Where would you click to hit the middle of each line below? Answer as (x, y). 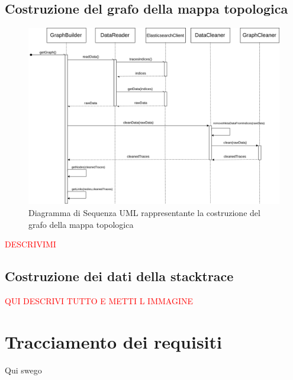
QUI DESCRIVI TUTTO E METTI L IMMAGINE (99, 300)
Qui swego (23, 370)
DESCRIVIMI (30, 244)
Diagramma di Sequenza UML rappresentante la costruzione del (144, 212)
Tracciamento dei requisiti (113, 341)
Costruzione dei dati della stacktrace (119, 276)
